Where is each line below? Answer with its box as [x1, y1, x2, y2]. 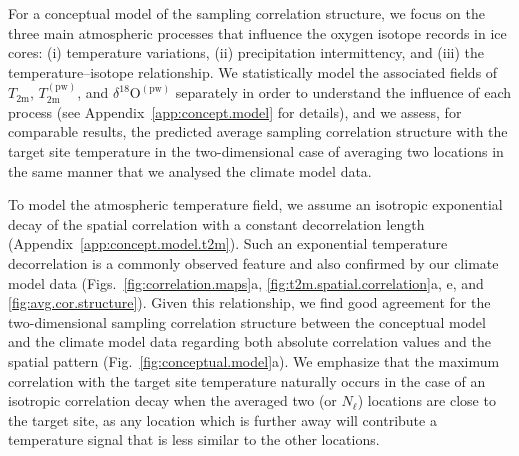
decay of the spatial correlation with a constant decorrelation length [8, 213, 425, 234]
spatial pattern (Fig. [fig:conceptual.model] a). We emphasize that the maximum [8, 350, 500, 371]
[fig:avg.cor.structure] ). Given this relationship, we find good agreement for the [8, 292, 491, 313]
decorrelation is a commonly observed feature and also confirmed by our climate [8, 252, 499, 273]
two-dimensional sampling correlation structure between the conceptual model [8, 311, 486, 332]
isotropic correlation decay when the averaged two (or [8, 390, 337, 411]
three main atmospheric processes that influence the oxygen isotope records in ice [8, 22, 507, 43]
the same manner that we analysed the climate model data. [8, 160, 372, 181]
